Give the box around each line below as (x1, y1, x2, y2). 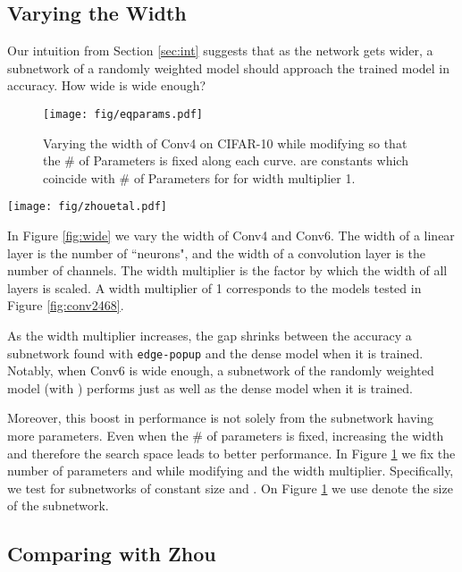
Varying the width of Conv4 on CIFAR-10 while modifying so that (43, 133, 407, 152)
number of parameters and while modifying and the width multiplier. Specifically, (7, 461, 454, 480)
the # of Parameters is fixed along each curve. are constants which (43, 151, 408, 170)
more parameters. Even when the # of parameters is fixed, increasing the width (7, 426, 444, 445)
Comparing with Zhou (7, 540, 216, 568)
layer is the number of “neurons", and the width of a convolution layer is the (7, 243, 426, 262)
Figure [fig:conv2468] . (7, 296, 124, 315)
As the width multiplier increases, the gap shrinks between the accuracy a (7, 326, 412, 345)
